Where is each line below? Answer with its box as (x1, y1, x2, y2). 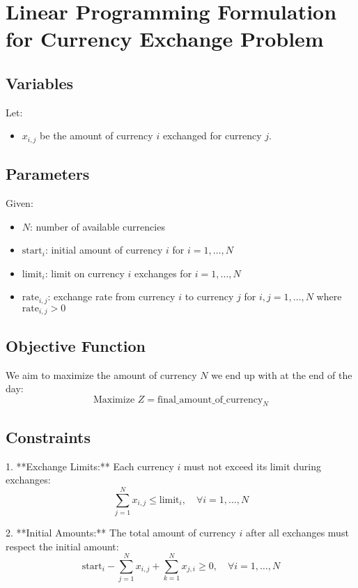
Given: (6, 196, 33, 210)
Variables (6, 72, 74, 93)
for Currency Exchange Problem (6, 24, 324, 53)
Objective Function (6, 334, 146, 356)
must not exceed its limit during (184, 458, 321, 473)
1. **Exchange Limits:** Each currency (6, 458, 174, 473)
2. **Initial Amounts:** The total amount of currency (6, 525, 236, 539)
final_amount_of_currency (157, 394, 263, 405)
